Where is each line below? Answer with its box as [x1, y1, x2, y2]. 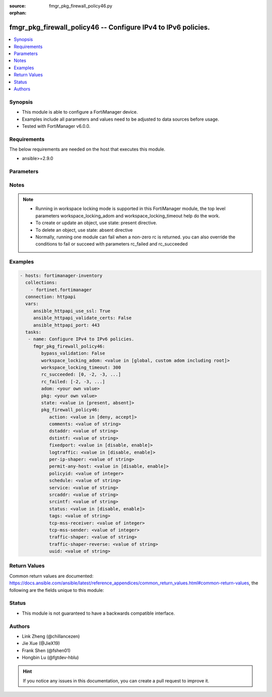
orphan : [9, 10, 27, 16]
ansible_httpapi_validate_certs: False [33, 315, 132, 321]
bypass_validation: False [41, 351, 105, 356]
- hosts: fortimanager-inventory [20, 273, 103, 278]
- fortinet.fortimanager [30, 287, 92, 292]
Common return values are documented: [9, 573, 94, 579]
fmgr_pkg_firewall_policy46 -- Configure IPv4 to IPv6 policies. [9, 23, 210, 32]
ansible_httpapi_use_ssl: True [33, 308, 111, 314]
